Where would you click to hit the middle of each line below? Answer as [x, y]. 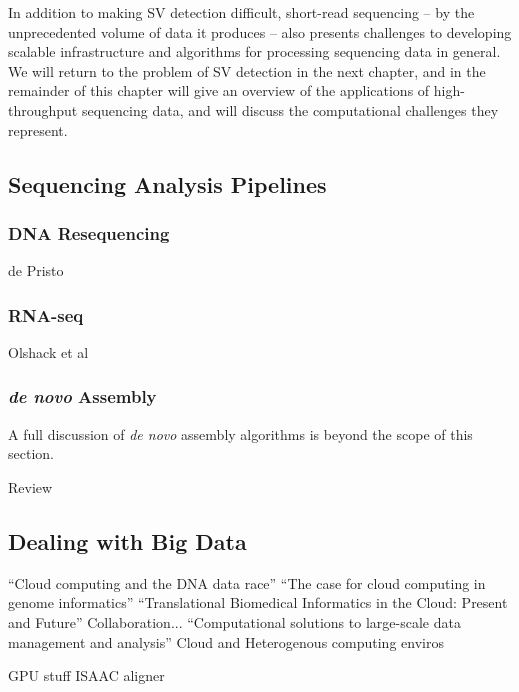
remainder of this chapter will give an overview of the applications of [219, 90]
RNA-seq [46, 314]
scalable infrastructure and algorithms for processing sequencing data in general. [254, 51]
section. [31, 453]
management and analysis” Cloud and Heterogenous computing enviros [226, 641]
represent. [38, 129]
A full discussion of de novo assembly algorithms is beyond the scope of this [240, 433]
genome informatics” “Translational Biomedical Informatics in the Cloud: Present [258, 602]
